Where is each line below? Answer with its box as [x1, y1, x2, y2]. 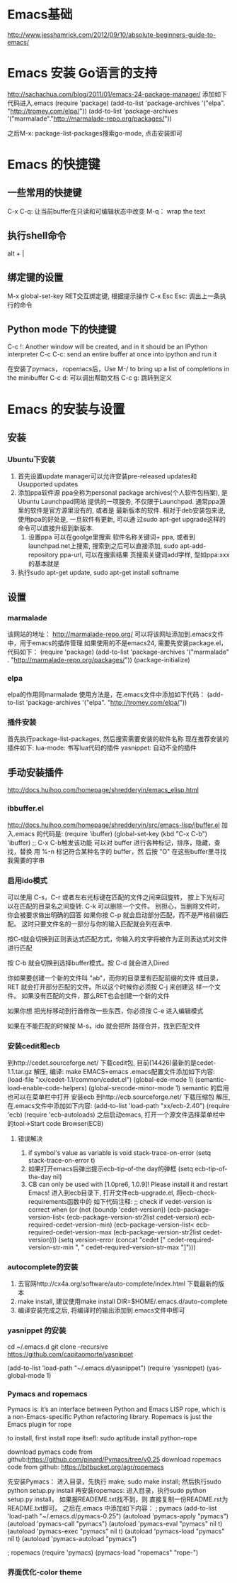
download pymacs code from [7, 1447, 93, 1456]
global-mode [7, 1371, 45, 1379]
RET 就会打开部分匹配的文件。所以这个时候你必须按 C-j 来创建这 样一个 [7, 982, 215, 991]
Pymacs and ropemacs [7, 1388, 88, 1398]
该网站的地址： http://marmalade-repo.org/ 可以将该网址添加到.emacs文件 [7, 630, 224, 638]
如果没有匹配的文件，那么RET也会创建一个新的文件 [21, 991, 170, 999]
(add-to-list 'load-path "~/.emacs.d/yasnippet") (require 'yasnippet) [7, 1364, 205, 1372]
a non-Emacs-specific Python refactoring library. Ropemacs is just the [7, 1413, 212, 1421]
